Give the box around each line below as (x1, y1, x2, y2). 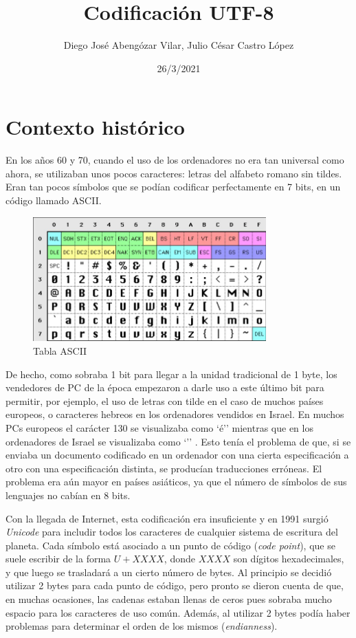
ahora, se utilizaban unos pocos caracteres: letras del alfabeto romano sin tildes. (5, 166, 342, 180)
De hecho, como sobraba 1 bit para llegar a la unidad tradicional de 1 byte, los (5, 366, 337, 381)
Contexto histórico (5, 113, 185, 141)
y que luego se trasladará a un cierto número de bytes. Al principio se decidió (5, 564, 332, 579)
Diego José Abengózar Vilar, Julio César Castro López (63, 38, 294, 52)
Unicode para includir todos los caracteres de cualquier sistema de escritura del (5, 525, 338, 539)
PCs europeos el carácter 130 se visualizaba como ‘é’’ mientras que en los (5, 420, 313, 434)
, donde (164, 551, 195, 566)
